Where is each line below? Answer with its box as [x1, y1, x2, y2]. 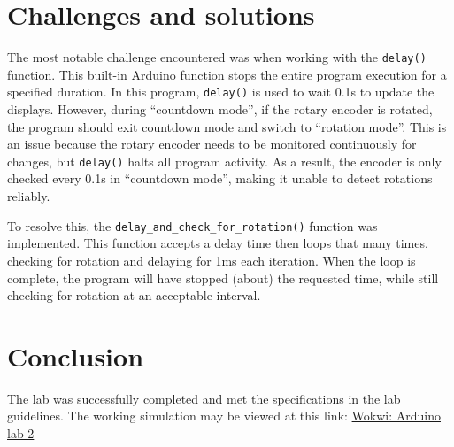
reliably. [7, 187, 50, 205]
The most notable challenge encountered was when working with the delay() [7, 48, 427, 66]
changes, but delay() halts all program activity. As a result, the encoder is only [7, 151, 442, 170]
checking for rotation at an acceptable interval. [7, 286, 261, 304]
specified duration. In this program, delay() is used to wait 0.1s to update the [7, 82, 435, 101]
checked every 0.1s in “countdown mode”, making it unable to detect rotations [7, 169, 433, 188]
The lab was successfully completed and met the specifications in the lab [7, 389, 401, 407]
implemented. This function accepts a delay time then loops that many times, [7, 234, 428, 252]
